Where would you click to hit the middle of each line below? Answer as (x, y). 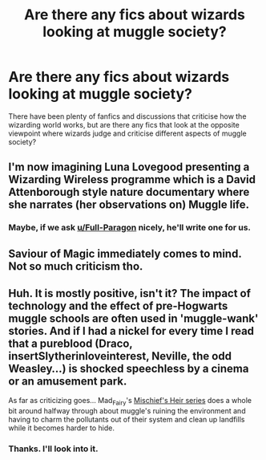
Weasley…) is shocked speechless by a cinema (129, 369)
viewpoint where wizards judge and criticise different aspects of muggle (127, 133)
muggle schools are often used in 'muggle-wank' (133, 319)
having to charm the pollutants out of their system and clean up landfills (127, 420)
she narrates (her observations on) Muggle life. (129, 205)
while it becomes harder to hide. (61, 428)
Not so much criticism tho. (76, 266)
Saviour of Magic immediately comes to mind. (125, 253)
